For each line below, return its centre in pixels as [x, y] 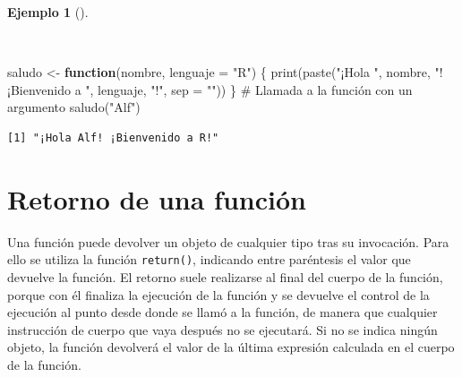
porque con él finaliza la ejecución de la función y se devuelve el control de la [218, 294]
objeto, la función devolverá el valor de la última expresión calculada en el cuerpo [231, 347]
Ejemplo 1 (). [48, 12]
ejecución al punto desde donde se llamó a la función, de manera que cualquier [222, 312]
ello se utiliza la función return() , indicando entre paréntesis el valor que [209, 259]
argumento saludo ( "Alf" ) [74, 107]
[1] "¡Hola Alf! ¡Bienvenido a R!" [113, 137]
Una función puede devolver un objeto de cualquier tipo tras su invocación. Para [228, 241]
